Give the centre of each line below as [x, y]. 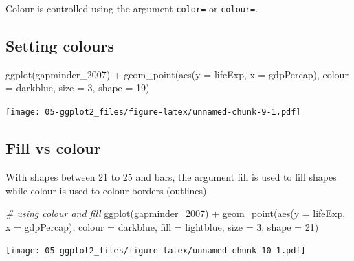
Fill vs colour [53, 148]
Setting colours [60, 46]
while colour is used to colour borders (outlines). [108, 190]
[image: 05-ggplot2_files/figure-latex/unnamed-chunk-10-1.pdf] [156, 251]
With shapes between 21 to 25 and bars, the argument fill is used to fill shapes [171, 176]
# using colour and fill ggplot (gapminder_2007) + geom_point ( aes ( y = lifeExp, [176, 213]
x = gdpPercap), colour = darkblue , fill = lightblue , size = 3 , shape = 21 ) [162, 226]
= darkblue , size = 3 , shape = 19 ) [78, 88]
